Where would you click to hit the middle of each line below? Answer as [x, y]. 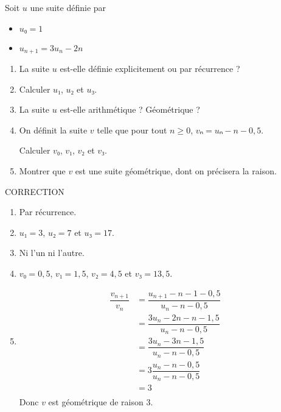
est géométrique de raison [96, 402]
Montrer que [42, 171]
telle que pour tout [132, 130]
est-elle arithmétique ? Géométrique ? [130, 109]
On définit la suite [53, 130]
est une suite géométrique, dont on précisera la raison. [176, 171]
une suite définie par [68, 7]
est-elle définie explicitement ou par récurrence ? [150, 69]
